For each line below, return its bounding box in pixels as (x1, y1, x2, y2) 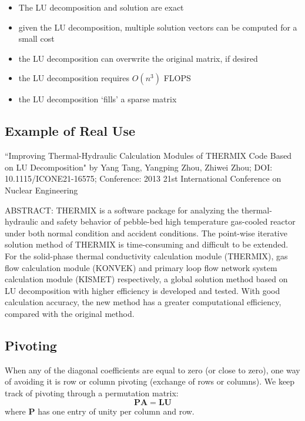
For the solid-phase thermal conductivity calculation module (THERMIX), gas (5, 249, 288, 262)
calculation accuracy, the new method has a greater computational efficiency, (5, 296, 281, 308)
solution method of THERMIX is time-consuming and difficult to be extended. (5, 238, 289, 250)
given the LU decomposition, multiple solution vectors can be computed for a (18, 21, 297, 33)
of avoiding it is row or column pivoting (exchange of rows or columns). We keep (5, 375, 295, 387)
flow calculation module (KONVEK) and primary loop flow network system (5, 261, 277, 273)
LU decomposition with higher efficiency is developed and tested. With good (5, 284, 280, 296)
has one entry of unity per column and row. (38, 405, 195, 417)
